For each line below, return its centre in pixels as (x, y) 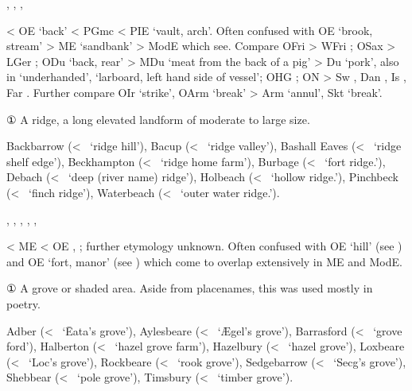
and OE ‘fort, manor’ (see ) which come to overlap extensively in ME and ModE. (204, 261)
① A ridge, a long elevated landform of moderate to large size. (158, 119)
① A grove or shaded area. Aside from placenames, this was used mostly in (190, 288)
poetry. (23, 303)
